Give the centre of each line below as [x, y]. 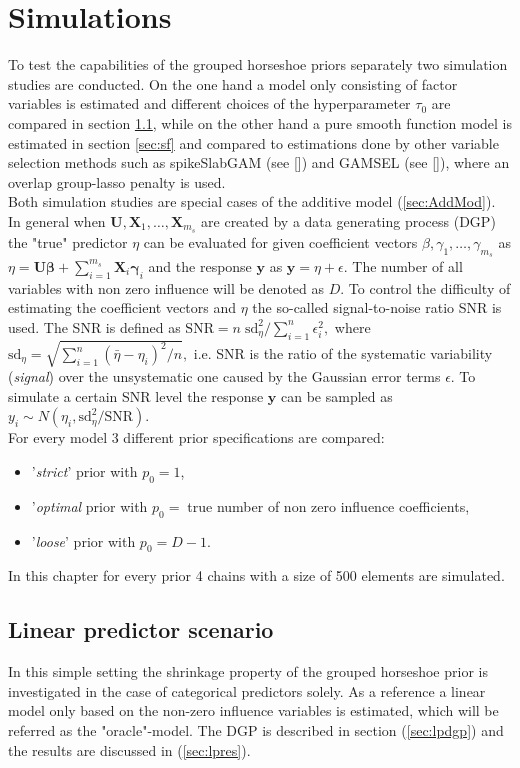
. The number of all [403, 265]
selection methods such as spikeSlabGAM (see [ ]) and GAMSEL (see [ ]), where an [259, 162]
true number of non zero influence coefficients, [328, 505]
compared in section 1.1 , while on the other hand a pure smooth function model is [260, 122]
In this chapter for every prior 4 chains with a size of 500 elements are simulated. [256, 575]
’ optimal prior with [89, 505]
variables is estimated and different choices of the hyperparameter [209, 103]
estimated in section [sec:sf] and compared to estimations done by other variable [253, 142]
